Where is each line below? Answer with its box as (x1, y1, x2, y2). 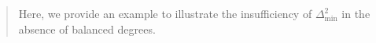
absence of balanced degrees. (18, 20, 156, 37)
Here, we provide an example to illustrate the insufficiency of (18, 5, 312, 21)
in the (341, 5, 370, 21)
